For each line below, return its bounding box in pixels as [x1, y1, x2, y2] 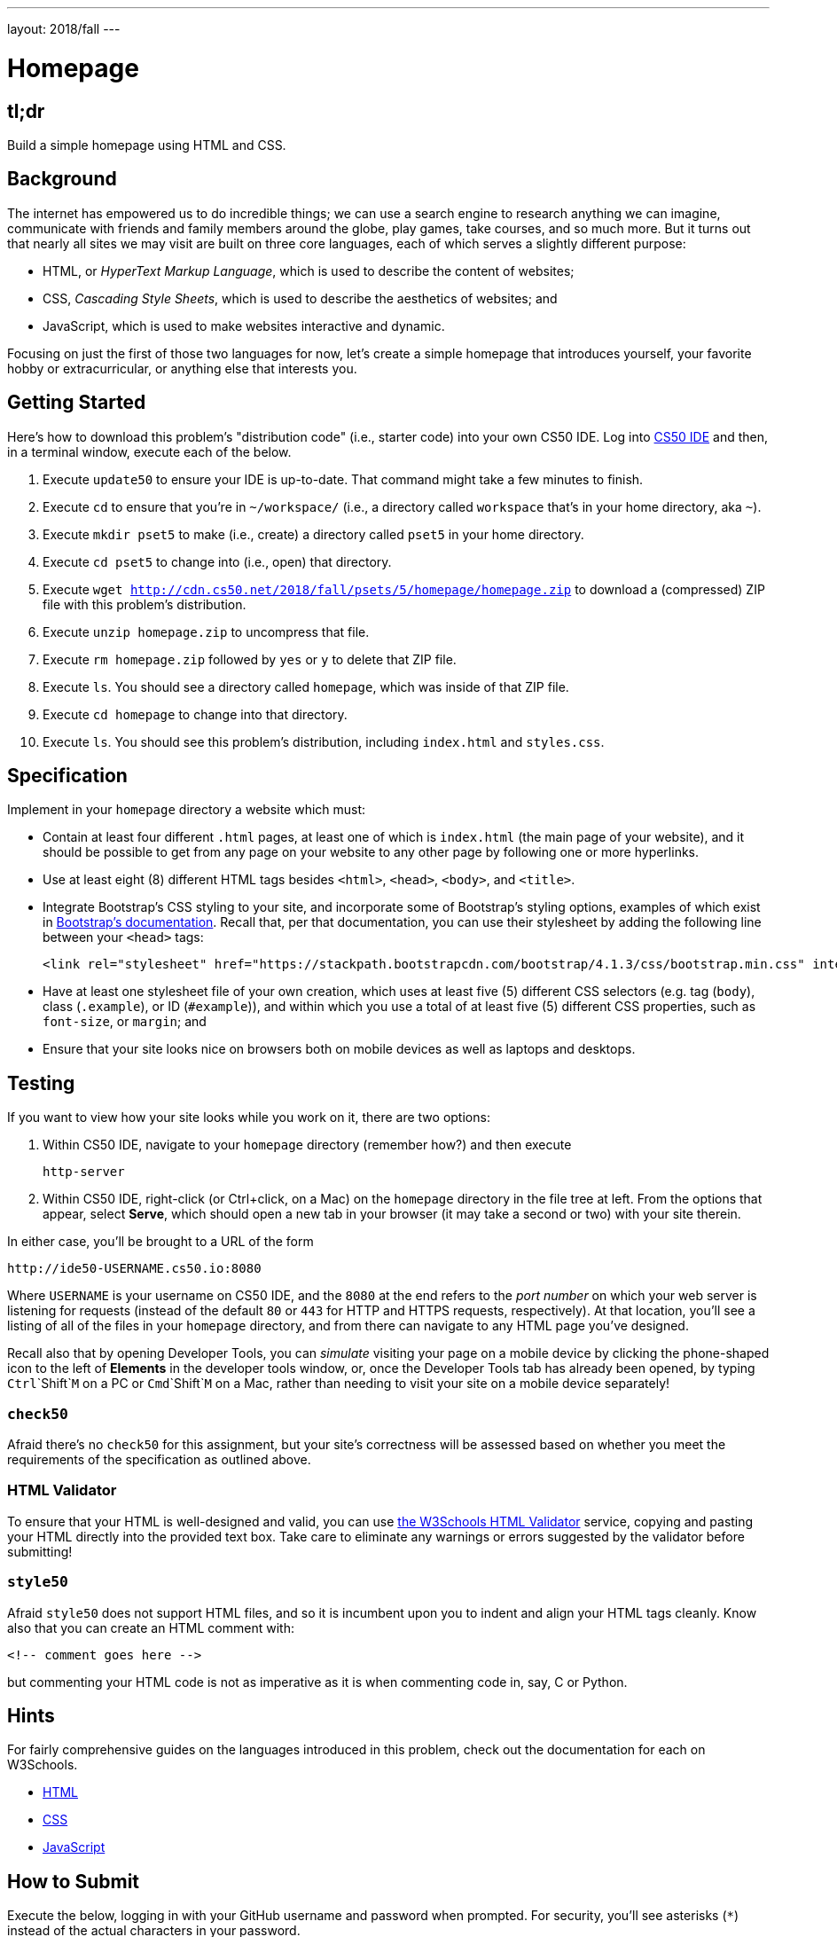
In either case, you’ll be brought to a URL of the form [7, 1234, 314, 1250]
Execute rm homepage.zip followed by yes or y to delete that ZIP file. [43, 651, 457, 667]
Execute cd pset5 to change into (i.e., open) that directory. [43, 553, 392, 569]
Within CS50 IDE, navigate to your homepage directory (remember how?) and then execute [43, 1137, 572, 1153]
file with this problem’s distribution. [43, 596, 246, 612]
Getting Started [7, 391, 146, 414]
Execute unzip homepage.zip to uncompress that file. [43, 623, 370, 639]
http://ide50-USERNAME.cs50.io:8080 [7, 1261, 262, 1276]
